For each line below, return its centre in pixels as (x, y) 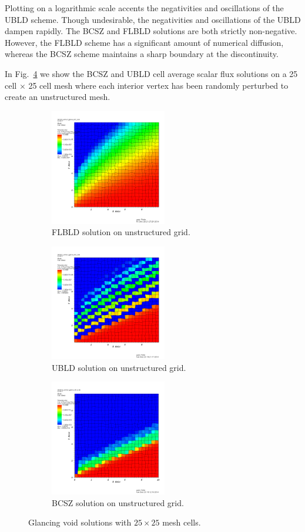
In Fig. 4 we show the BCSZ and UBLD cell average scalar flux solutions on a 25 (151, 73)
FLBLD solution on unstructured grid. (121, 232)
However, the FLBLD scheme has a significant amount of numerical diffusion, (144, 42)
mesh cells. (182, 522)
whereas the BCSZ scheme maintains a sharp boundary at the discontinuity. (142, 54)
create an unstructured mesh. (58, 97)
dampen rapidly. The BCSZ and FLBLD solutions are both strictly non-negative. (151, 31)
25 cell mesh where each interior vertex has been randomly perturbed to (158, 85)
